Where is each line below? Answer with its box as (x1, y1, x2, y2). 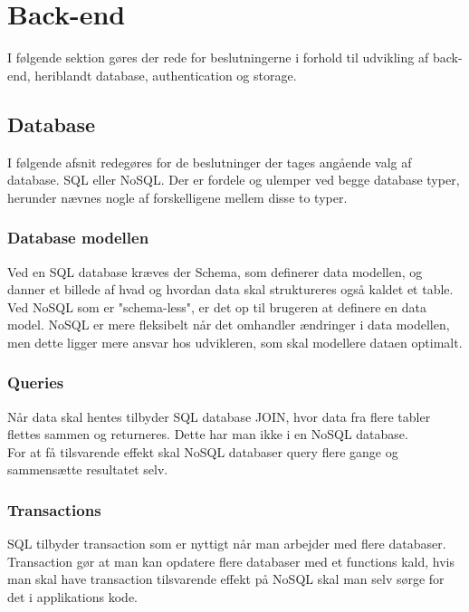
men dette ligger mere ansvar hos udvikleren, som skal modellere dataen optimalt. (7, 332, 463, 351)
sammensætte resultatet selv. (7, 460, 168, 479)
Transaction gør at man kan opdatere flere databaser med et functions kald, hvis (7, 551, 455, 570)
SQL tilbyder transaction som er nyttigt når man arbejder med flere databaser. (7, 534, 446, 553)
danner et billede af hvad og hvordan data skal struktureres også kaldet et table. (7, 280, 454, 299)
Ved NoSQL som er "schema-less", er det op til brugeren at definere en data (7, 297, 427, 316)
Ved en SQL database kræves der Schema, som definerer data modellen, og (7, 262, 423, 281)
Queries (7, 371, 64, 394)
